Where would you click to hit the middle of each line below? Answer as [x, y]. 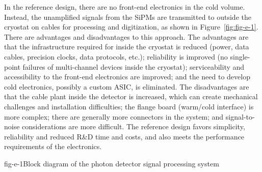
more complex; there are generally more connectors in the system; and [114, 116]
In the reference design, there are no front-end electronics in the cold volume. [125, 7]
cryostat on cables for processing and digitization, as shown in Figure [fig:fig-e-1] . [131, 27]
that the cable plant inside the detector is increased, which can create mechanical [131, 96]
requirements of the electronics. [53, 146]
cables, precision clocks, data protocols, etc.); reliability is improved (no [116, 56]
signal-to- [240, 116]
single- [240, 56]
